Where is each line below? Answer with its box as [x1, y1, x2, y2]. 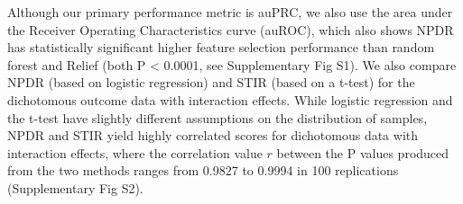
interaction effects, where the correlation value [7, 143, 263, 162]
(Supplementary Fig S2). [7, 178, 144, 197]
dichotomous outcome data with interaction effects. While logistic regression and [7, 90, 453, 109]
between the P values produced [276, 143, 449, 162]
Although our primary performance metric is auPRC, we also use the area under [7, 3, 453, 21]
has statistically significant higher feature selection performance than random [7, 38, 435, 57]
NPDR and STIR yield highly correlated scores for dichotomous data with [7, 126, 419, 145]
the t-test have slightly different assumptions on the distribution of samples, [7, 108, 428, 127]
